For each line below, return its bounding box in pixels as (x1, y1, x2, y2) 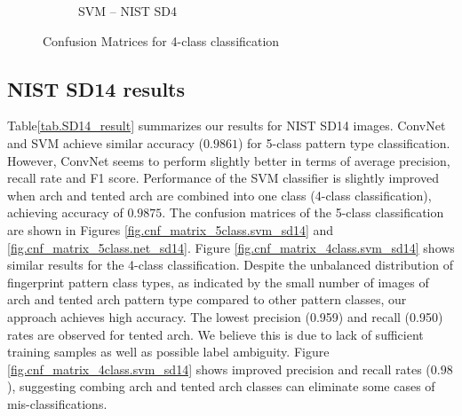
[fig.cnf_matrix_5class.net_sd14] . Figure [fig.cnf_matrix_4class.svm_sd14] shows (7, 238, 455, 256)
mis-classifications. (7, 394, 108, 412)
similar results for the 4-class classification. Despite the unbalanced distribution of (7, 255, 453, 274)
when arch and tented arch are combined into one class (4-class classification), (7, 185, 432, 204)
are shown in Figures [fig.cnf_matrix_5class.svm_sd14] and (7, 220, 334, 239)
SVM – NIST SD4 (78, 2, 178, 20)
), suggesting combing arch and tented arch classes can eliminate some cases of (7, 377, 435, 396)
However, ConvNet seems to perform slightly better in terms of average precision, (7, 151, 450, 169)
